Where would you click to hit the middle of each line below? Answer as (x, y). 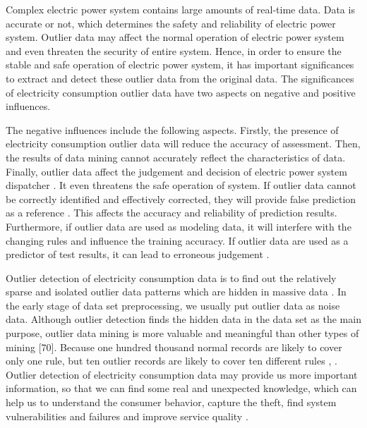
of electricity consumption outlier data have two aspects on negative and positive (181, 92)
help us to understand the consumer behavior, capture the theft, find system (171, 402)
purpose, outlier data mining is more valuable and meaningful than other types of (182, 333)
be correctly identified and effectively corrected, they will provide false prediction (181, 198)
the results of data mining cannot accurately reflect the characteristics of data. (176, 157)
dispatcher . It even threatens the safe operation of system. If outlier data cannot (181, 185)
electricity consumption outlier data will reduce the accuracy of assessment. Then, (183, 143)
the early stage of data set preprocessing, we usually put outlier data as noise (173, 305)
